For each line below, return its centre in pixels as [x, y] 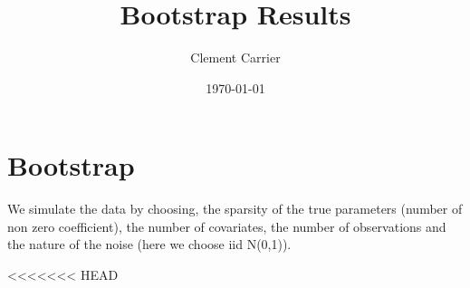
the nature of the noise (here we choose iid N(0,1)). [149, 244]
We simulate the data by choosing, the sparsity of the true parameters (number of [235, 209]
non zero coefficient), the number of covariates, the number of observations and [227, 226]
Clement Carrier [235, 58]
